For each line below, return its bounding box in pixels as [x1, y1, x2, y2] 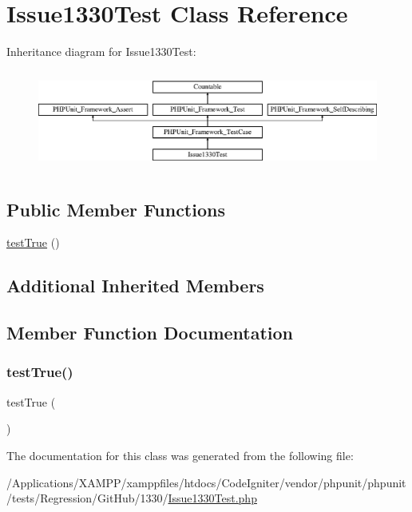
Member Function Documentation [6, 320, 294, 345]
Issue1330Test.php [168, 490, 257, 506]
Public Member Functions [6, 196, 225, 221]
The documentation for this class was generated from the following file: [6, 447, 354, 463]
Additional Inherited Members [6, 273, 264, 298]
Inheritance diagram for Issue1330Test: [6, 43, 196, 60]
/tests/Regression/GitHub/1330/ [6, 490, 168, 506]
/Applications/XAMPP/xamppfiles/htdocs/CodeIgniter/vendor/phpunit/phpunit [6, 474, 406, 490]
